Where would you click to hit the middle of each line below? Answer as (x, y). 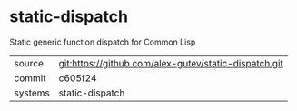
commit (30, 77)
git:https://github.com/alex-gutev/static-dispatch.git (171, 63)
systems (32, 93)
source (29, 63)
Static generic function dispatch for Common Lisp (103, 42)
